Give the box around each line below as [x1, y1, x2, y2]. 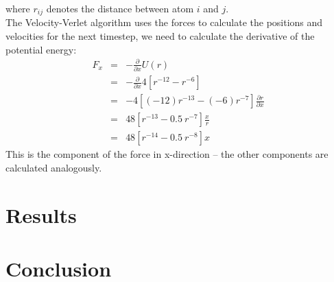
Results [5, 200, 77, 228]
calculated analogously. [5, 160, 102, 174]
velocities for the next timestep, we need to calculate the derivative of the [5, 29, 315, 43]
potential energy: [5, 42, 77, 56]
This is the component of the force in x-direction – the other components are [5, 147, 329, 161]
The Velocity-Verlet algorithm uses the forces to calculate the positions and [5, 15, 323, 30]
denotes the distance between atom [46, 1, 194, 15]
